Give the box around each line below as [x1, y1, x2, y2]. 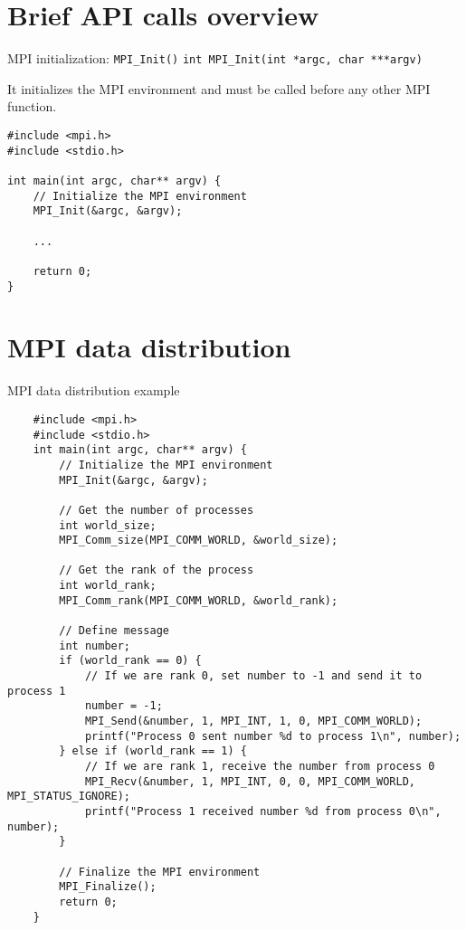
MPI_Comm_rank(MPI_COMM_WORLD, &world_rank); [59, 593, 338, 607]
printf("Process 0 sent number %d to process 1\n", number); [84, 729, 461, 743]
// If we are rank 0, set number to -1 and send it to [84, 669, 423, 683]
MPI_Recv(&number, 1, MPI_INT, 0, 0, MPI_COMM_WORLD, [84, 774, 416, 788]
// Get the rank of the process [59, 564, 254, 577]
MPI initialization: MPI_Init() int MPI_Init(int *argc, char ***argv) [7, 49, 423, 68]
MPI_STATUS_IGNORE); [7, 790, 131, 803]
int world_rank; [59, 579, 157, 593]
